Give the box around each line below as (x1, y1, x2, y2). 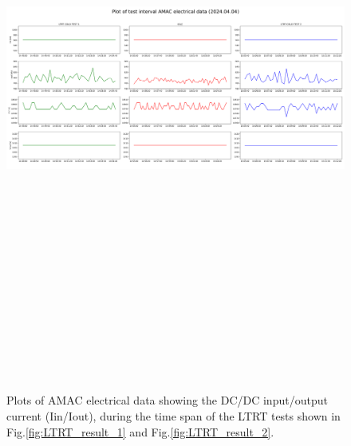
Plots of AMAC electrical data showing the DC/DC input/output (6, 392, 328, 409)
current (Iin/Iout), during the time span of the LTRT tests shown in (6, 408, 341, 424)
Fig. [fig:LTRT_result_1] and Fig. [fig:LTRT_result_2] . (6, 423, 274, 440)
